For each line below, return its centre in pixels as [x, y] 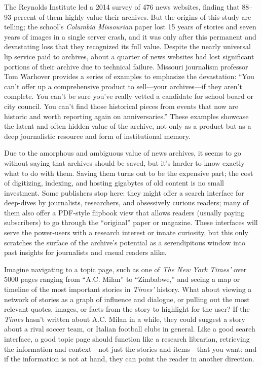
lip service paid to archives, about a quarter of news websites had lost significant [129, 56]
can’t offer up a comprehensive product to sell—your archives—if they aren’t [123, 86]
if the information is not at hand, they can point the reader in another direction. [129, 359]
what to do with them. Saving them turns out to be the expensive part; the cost [129, 173]
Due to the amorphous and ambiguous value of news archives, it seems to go [123, 153]
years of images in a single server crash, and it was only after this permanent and [130, 36]
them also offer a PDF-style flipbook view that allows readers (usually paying [124, 212]
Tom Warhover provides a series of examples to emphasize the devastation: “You [129, 76]
